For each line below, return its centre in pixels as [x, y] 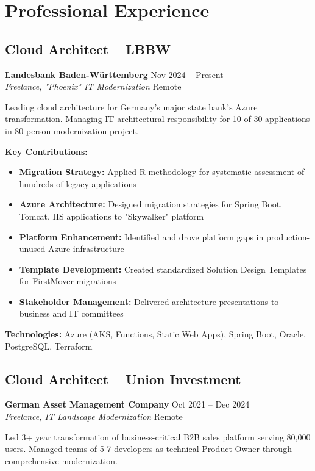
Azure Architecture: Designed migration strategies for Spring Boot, [150, 204]
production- [288, 236]
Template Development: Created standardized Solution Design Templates [163, 269]
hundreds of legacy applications [78, 183]
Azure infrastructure [86, 249]
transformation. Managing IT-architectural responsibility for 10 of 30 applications [157, 119]
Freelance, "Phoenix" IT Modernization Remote [93, 86]
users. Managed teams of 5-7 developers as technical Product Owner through [148, 449]
